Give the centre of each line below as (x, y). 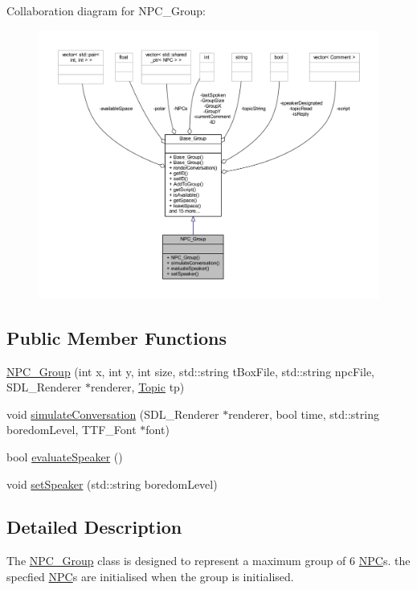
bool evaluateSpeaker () (65, 456)
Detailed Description (94, 527)
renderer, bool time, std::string (304, 414)
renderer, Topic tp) (137, 387)
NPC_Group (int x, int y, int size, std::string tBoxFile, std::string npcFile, (191, 371)
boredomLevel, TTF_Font (72, 430)
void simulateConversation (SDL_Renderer (113, 414)
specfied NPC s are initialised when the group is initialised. (150, 576)
